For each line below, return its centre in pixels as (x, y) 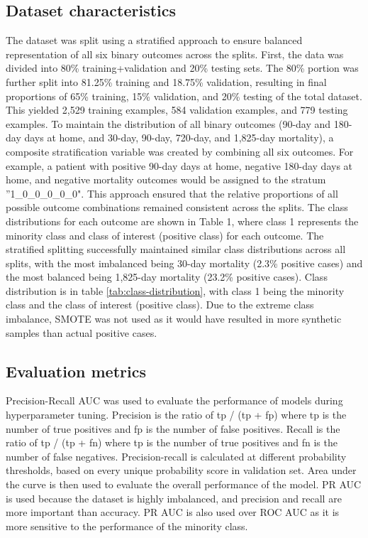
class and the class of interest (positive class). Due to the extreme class (160, 305)
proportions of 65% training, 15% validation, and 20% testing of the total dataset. (184, 96)
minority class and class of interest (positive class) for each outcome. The (165, 235)
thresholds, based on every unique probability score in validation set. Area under (181, 470)
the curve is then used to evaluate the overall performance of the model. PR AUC (184, 484)
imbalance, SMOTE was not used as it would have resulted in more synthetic (174, 319)
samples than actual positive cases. (82, 332)
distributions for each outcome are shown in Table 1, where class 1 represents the (182, 221)
